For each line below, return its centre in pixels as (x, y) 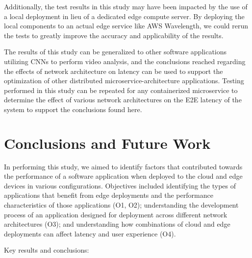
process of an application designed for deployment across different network (116, 214)
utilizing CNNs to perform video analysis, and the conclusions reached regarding (125, 61)
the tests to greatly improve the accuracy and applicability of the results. (114, 35)
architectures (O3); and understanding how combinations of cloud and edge (117, 224)
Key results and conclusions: (47, 250)
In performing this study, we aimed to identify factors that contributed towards (123, 166)
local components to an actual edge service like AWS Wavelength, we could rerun (126, 26)
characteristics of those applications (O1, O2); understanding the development (121, 205)
